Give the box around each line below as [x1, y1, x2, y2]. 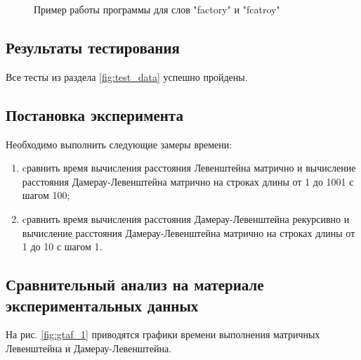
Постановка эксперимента [6, 103, 183, 125]
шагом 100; [22, 188, 70, 202]
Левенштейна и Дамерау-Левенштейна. [6, 340, 172, 355]
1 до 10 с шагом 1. [22, 239, 103, 254]
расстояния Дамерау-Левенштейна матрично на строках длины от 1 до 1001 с [22, 174, 354, 188]
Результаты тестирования [6, 36, 180, 58]
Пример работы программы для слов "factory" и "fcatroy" [34, 2, 280, 16]
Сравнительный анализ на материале [6, 274, 264, 295]
